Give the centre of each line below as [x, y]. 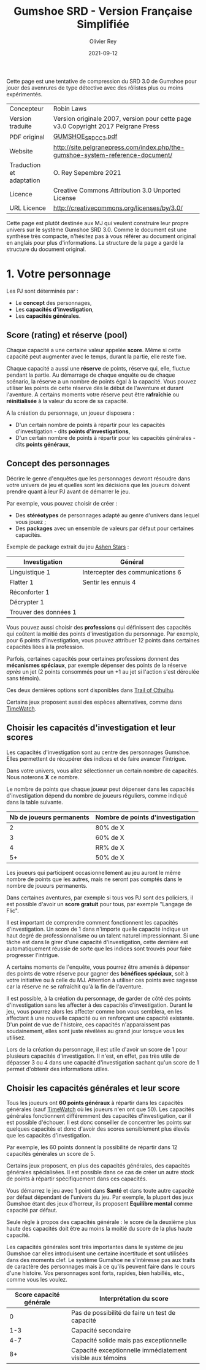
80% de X [110, 828]
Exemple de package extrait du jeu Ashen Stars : [68, 547]
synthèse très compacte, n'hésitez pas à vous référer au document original [101, 236]
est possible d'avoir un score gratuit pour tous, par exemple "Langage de [99, 904]
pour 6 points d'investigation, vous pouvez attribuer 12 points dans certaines [103, 640]
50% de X [110, 857]
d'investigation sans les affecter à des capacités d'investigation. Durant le [100, 1005]
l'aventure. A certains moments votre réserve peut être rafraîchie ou [93, 394]
